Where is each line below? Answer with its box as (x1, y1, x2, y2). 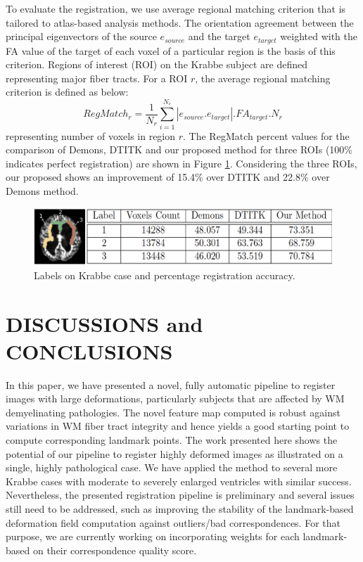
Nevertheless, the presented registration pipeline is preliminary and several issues (6, 487, 355, 502)
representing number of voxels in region (6, 128, 176, 143)
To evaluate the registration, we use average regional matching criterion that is (6, 1, 346, 15)
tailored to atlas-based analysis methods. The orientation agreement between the (6, 15, 354, 30)
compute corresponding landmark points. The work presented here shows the (6, 433, 338, 447)
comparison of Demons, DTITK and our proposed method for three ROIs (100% (6, 142, 353, 157)
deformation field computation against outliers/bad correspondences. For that (6, 515, 340, 530)
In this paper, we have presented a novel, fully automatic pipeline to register (6, 377, 336, 392)
